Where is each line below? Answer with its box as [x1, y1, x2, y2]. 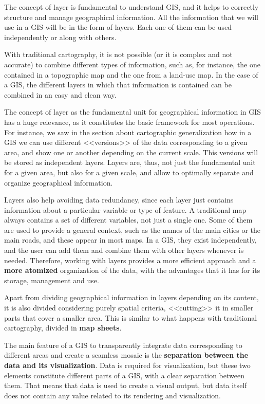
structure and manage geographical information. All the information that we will [4, 11, 258, 22]
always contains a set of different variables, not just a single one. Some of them [4, 214, 253, 225]
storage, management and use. [4, 274, 99, 285]
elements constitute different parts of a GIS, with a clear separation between [4, 370, 244, 380]
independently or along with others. [4, 31, 117, 42]
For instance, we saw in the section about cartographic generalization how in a [4, 126, 252, 137]
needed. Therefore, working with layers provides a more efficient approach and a [4, 254, 256, 265]
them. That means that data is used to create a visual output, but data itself [4, 380, 247, 391]
